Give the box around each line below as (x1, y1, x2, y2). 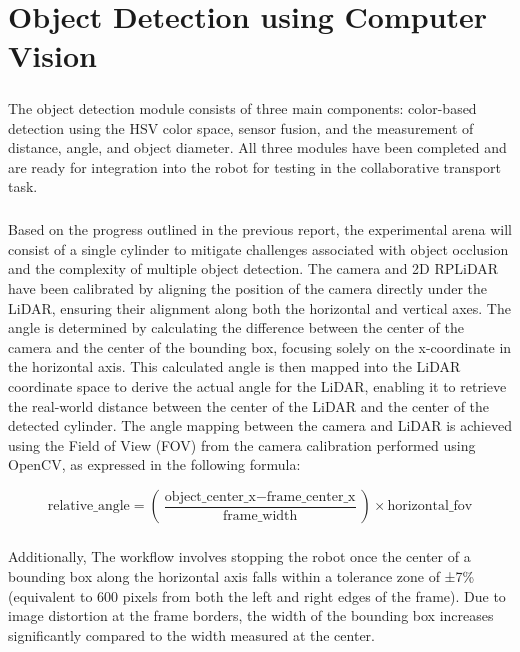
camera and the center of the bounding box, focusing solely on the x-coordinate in (8, 336, 512, 357)
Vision (8, 35, 97, 76)
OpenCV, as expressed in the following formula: (8, 454, 301, 475)
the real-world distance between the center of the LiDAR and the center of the (8, 395, 490, 416)
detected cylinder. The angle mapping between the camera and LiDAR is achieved (8, 415, 512, 436)
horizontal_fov (387, 499, 473, 513)
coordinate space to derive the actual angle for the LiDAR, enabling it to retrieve (8, 376, 507, 397)
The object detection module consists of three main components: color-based (8, 97, 477, 118)
